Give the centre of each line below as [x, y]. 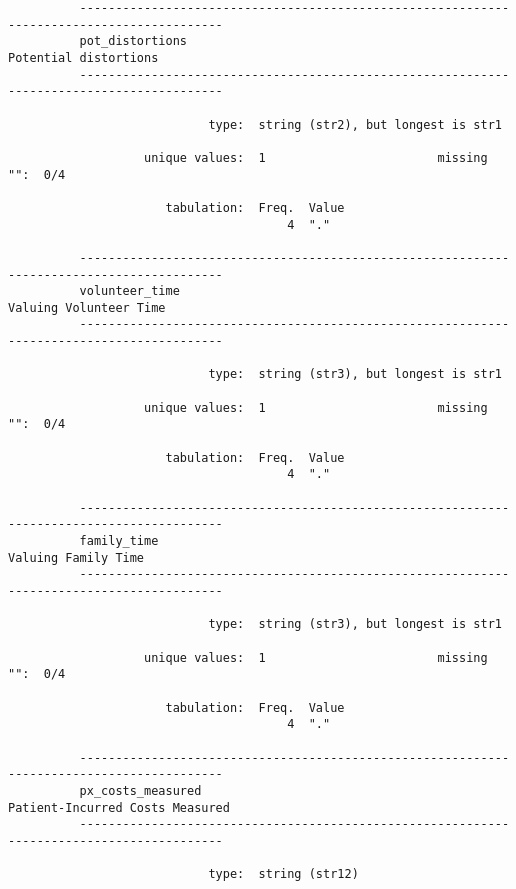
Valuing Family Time [76, 557]
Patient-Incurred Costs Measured [119, 807]
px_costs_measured [140, 790]
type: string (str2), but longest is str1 [355, 124]
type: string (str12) [283, 874]
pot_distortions [133, 41]
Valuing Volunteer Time [87, 307]
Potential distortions [83, 57]
